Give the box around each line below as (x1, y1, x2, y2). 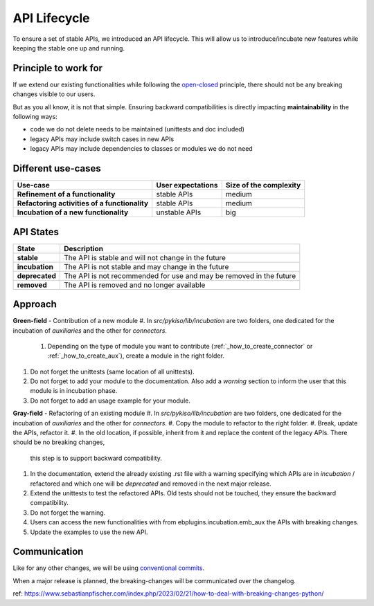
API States (12, 226, 59, 238)
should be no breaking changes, (12, 438, 105, 446)
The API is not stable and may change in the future (63, 261, 229, 271)
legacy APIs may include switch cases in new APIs (30, 135, 175, 143)
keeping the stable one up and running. (12, 44, 125, 52)
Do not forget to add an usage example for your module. (30, 396, 190, 405)
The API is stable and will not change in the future (63, 252, 226, 262)
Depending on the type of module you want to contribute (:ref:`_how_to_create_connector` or (47, 342, 313, 350)
